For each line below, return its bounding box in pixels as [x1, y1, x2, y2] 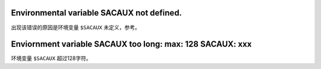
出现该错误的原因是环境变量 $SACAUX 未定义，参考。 [11, 24, 140, 31]
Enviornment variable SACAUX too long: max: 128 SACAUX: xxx [11, 39, 252, 49]
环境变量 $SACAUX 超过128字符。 [11, 55, 92, 62]
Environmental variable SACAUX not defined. [11, 8, 182, 18]
